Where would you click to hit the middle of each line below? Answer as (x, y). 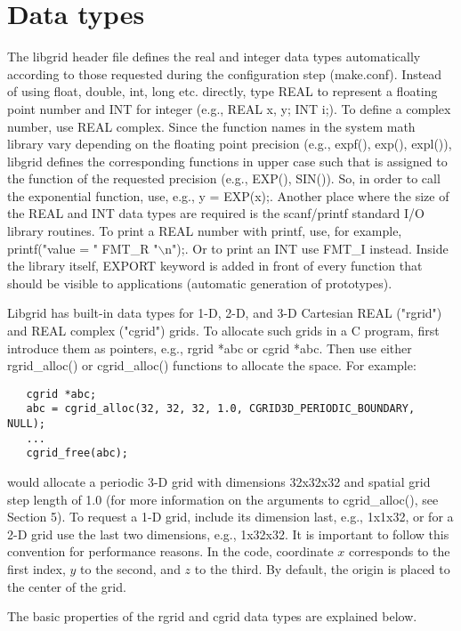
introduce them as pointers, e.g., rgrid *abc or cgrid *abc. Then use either (210, 348)
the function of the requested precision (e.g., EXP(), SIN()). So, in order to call (224, 178)
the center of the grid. (67, 586)
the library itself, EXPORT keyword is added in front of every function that (215, 266)
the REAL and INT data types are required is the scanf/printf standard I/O (216, 213)
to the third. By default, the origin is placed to (322, 569)
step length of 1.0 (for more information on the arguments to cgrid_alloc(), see (223, 499)
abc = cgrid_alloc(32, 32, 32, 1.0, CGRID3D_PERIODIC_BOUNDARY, (221, 409)
